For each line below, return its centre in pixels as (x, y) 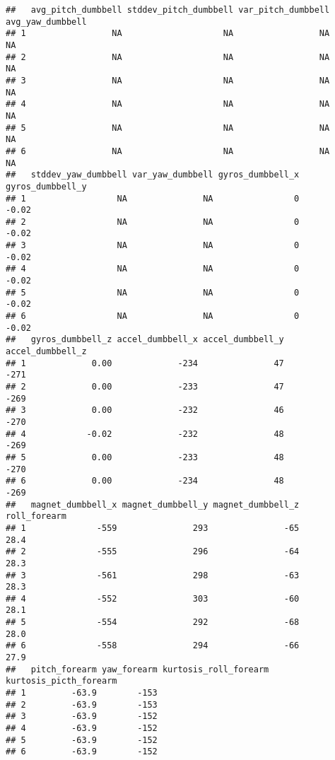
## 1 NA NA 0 (153, 198)
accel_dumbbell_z (46, 352)
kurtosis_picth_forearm (61, 681)
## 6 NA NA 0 (153, 316)
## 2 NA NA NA (168, 57)
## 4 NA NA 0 (153, 269)
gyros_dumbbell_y (46, 186)
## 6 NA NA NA (168, 151)
